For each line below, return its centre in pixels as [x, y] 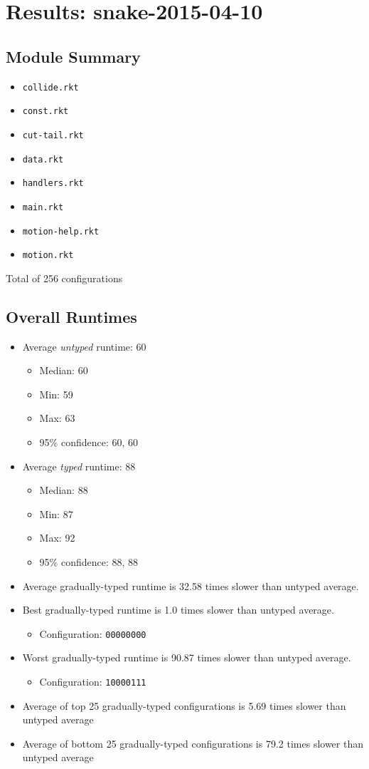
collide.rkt [50, 87]
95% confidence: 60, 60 [89, 442]
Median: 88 [64, 490]
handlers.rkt [53, 184]
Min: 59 [56, 394]
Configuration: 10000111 [93, 681]
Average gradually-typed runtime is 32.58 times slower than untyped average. [191, 585]
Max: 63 [57, 418]
